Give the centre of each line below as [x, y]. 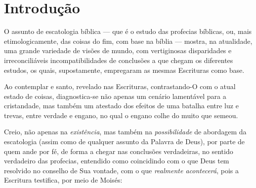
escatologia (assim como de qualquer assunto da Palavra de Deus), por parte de [125, 141]
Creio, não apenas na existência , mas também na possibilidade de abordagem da [125, 132]
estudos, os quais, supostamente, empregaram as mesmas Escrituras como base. [124, 70]
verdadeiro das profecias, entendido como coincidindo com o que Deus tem [117, 161]
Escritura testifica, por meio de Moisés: [63, 180]
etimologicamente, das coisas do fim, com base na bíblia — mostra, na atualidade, [128, 41]
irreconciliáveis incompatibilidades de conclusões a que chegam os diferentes [119, 60]
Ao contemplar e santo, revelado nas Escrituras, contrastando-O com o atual [120, 86]
